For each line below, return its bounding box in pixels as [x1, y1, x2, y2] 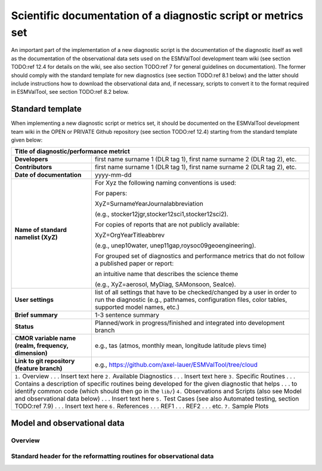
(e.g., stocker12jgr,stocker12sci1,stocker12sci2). [94, 210, 229, 218]
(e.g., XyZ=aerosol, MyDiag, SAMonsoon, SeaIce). [94, 280, 236, 289]
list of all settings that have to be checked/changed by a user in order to [94, 288, 297, 296]
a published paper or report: [94, 259, 174, 268]
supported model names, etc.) [94, 303, 180, 311]
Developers [14, 155, 48, 164]
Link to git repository [14, 357, 75, 365]
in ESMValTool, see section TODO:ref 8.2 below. [11, 88, 129, 96]
